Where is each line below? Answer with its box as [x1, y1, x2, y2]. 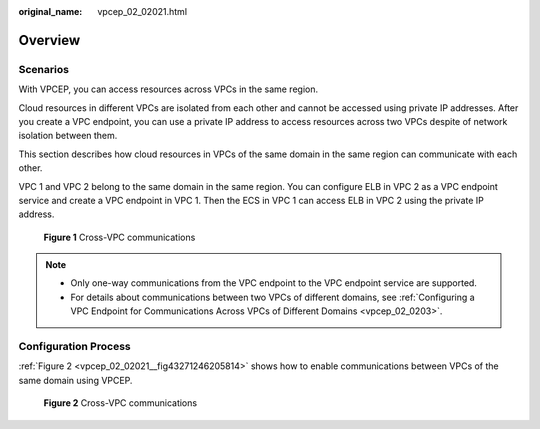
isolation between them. [18, 130, 118, 142]
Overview [18, 31, 81, 49]
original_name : [18, 6, 83, 17]
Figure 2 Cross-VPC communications [43, 397, 198, 409]
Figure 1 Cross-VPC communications [43, 231, 196, 243]
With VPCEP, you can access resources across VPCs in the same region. [18, 83, 319, 95]
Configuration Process [18, 340, 131, 353]
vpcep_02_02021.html [97, 6, 188, 17]
